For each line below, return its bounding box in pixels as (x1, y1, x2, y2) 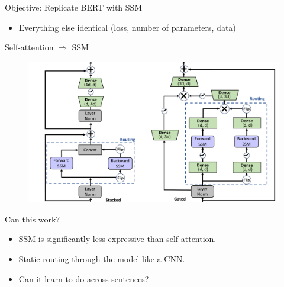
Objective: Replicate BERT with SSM (5, 1, 143, 13)
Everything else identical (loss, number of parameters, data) (18, 21, 236, 33)
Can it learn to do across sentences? (18, 272, 149, 285)
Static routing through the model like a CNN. (18, 253, 185, 265)
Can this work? (5, 212, 60, 225)
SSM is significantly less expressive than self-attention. (18, 233, 217, 245)
